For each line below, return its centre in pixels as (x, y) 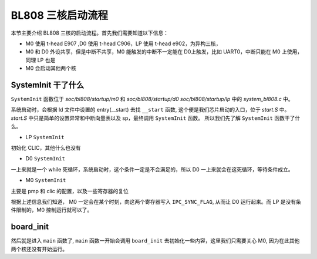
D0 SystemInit (45, 159)
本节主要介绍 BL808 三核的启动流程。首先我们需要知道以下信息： (90, 33)
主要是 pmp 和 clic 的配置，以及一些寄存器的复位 (70, 191)
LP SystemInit (45, 137)
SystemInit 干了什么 (48, 85)
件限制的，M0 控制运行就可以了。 (52, 210)
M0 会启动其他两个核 (51, 68)
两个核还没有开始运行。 (39, 249)
